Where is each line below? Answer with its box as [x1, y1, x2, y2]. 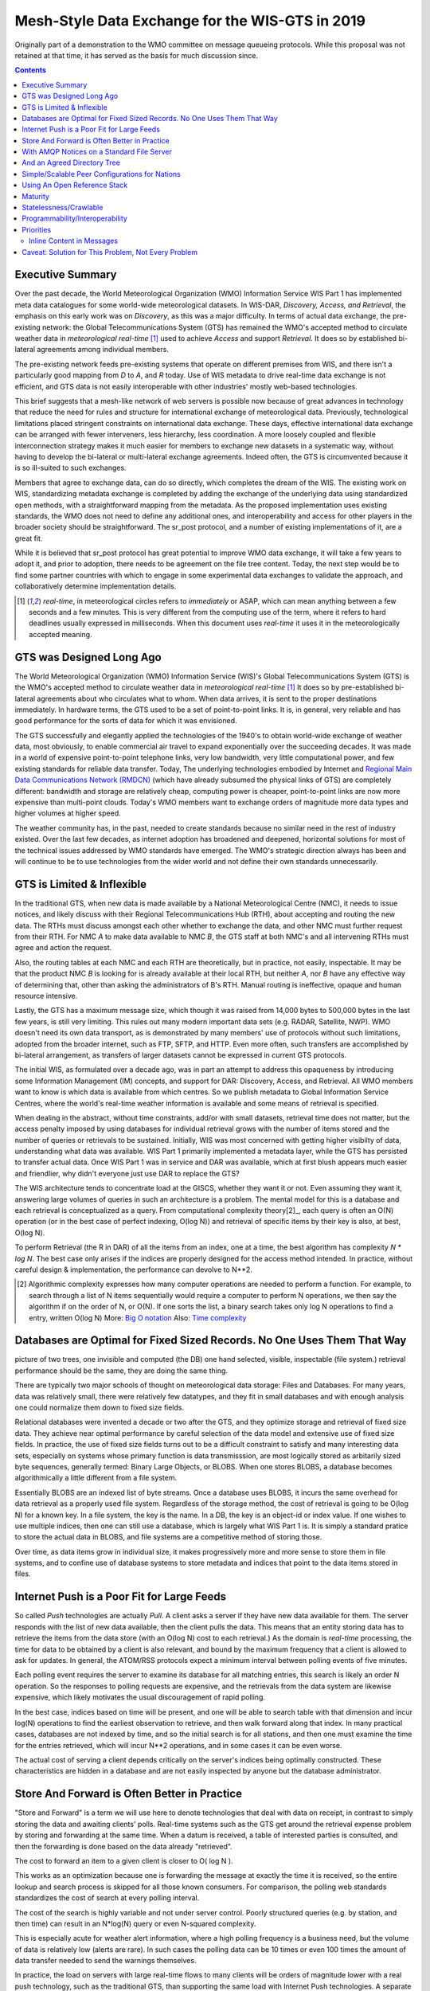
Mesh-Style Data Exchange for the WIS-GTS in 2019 [14, 12, 366, 29]
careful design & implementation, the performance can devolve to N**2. [14, 1265, 252, 1274]
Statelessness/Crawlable [21, 203, 104, 213]
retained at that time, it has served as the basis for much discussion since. [14, 50, 259, 60]
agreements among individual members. [37, 345, 169, 354]
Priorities [21, 225, 52, 234]
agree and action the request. [14, 943, 111, 952]
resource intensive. [14, 992, 78, 1000]
